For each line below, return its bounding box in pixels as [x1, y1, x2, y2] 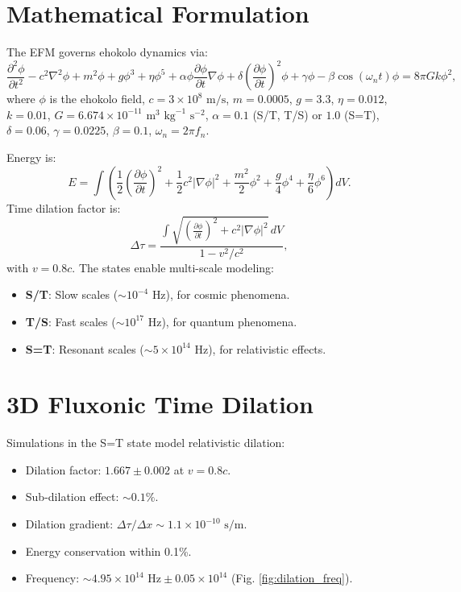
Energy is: [6, 149, 56, 165]
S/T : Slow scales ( [25, 286, 118, 303]
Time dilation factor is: [6, 199, 121, 216]
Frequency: [25, 569, 80, 586]
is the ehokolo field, [49, 90, 145, 107]
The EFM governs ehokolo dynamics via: [6, 43, 208, 60]
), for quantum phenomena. [161, 313, 297, 329]
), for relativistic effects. [208, 340, 326, 357]
